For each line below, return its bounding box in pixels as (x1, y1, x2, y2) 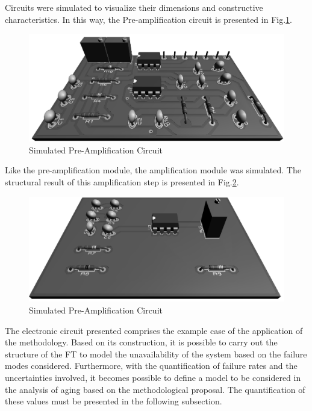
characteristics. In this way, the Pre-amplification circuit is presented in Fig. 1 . (5, 13, 292, 25)
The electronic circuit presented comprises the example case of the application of (5, 324, 303, 336)
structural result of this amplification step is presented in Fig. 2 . (5, 176, 239, 188)
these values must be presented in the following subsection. (5, 395, 222, 407)
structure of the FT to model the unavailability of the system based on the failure (5, 347, 307, 360)
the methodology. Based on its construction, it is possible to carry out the (5, 336, 278, 348)
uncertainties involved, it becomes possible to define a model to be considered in (5, 371, 301, 383)
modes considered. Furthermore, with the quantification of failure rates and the (5, 359, 298, 372)
